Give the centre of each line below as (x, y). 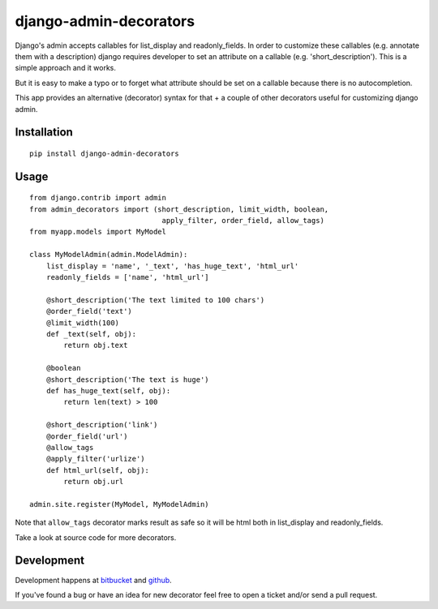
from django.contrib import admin (98, 198)
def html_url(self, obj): (98, 470)
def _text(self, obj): (91, 334)
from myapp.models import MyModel (98, 232)
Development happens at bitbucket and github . (93, 580)
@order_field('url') (87, 436)
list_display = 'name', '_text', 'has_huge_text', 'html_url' (172, 266)
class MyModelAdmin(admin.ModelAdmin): (109, 255)
